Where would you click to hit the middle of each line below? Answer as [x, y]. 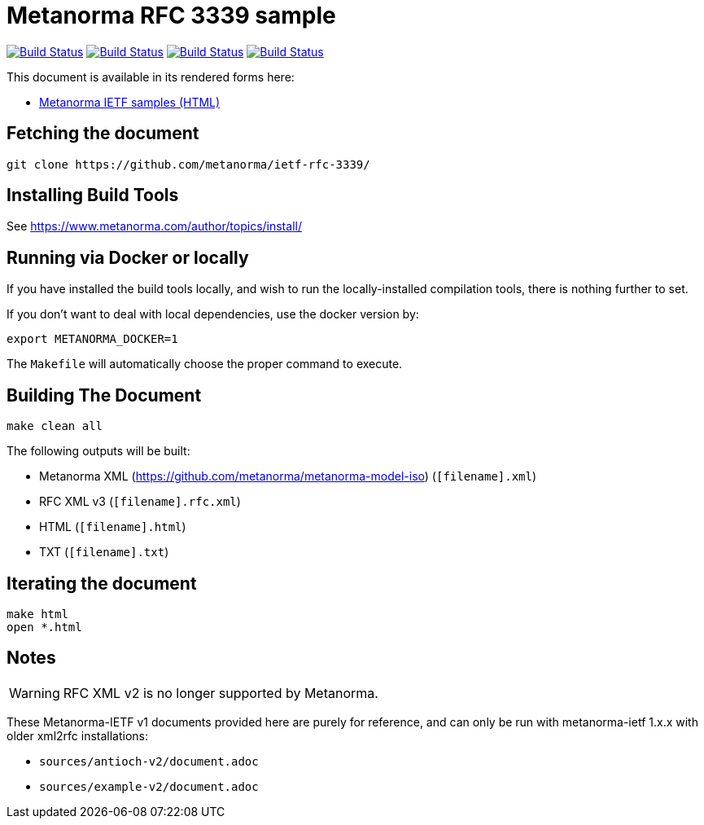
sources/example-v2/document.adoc [149, 786]
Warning [35, 693]
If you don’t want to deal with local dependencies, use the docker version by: [213, 314]
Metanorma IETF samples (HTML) [130, 102]
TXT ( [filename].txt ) [104, 552]
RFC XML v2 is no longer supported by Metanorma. [221, 693]
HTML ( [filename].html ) [113, 527]
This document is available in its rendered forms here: [151, 77]
